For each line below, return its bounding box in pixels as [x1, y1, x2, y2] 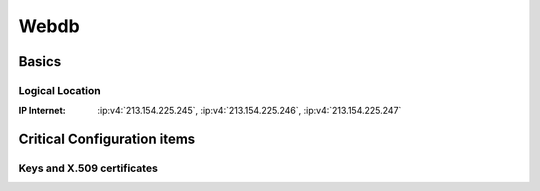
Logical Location [18, 83, 101, 97]
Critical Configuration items [18, 131, 196, 148]
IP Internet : [18, 105, 66, 117]
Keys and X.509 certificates [18, 161, 159, 175]
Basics [18, 53, 62, 70]
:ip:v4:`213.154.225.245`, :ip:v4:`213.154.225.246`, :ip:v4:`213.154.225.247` [97, 105, 402, 117]
